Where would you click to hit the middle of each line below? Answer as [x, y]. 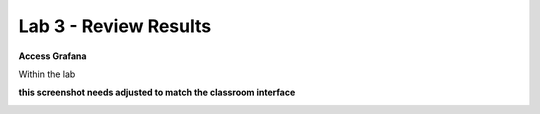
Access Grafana [52, 56]
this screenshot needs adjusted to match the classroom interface [157, 92]
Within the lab [47, 74]
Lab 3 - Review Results [115, 26]
